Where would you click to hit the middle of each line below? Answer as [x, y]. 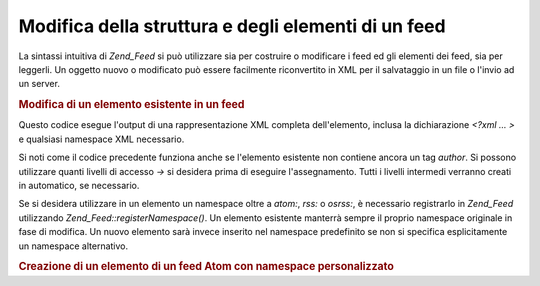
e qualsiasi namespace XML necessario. [101, 139]
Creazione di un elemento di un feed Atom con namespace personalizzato [206, 267]
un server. [39, 84]
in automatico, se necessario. [79, 185]
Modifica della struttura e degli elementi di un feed [232, 26]
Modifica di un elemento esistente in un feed [131, 105]
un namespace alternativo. [73, 246]
